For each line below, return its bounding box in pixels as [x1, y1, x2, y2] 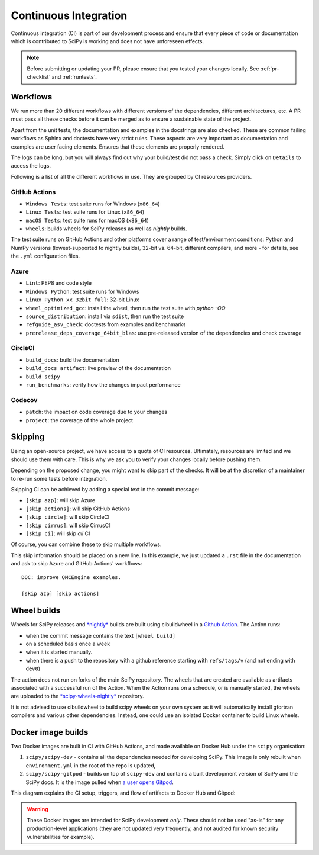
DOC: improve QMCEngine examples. [21, 574, 121, 580]
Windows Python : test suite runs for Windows [25, 288, 139, 295]
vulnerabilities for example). [27, 833, 95, 840]
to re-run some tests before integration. [11, 475, 108, 482]
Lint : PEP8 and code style [25, 279, 92, 287]
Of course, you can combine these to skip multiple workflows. [11, 541, 162, 548]
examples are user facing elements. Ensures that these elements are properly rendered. [11, 143, 224, 150]
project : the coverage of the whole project [25, 416, 133, 423]
